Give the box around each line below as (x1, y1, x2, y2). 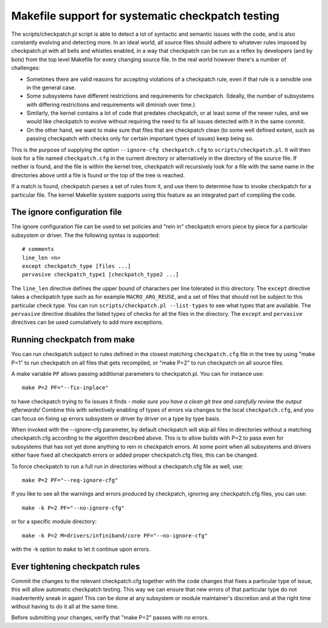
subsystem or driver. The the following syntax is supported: (11, 231, 160, 239)
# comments (22, 246, 55, 253)
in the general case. (26, 84, 76, 91)
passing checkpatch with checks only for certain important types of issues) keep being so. (26, 135, 254, 142)
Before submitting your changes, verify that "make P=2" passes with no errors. (11, 614, 209, 621)
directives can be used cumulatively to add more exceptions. (11, 319, 163, 326)
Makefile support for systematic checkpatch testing (11, 9, 279, 22)
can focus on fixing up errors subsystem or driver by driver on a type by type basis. (11, 415, 221, 422)
